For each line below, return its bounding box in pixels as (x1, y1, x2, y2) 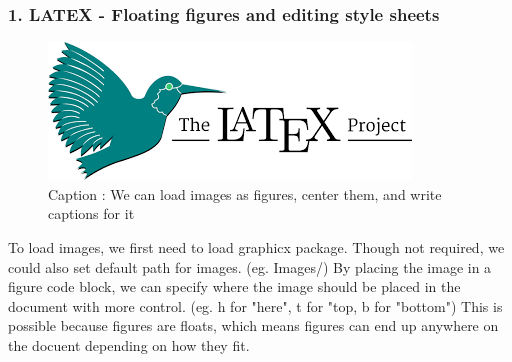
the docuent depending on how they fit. (8, 334, 250, 355)
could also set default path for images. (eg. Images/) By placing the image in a (8, 256, 492, 277)
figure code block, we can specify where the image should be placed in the (8, 276, 461, 297)
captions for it (48, 203, 135, 224)
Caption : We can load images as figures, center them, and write (48, 183, 442, 204)
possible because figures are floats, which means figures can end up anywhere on (8, 315, 499, 336)
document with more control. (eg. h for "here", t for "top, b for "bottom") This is (8, 295, 503, 316)
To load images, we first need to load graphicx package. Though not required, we (8, 237, 505, 257)
